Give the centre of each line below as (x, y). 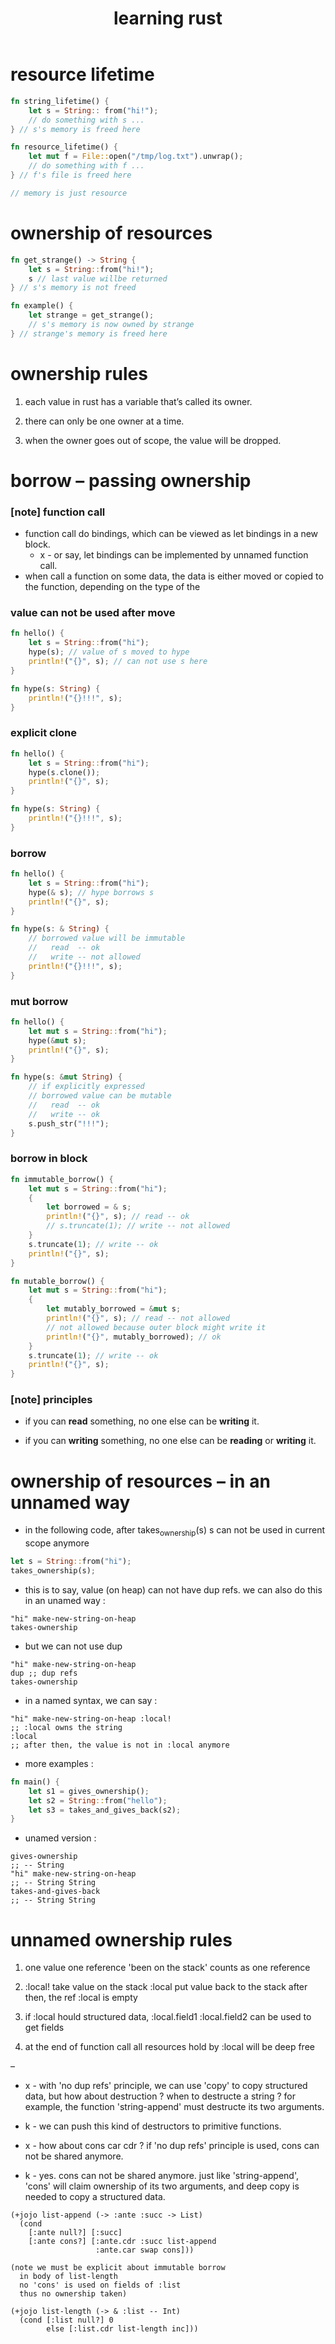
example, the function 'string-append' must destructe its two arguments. (174, 2107)
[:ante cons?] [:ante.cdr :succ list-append (122, 2242)
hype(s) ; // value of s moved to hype (109, 652)
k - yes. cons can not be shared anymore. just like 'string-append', (162, 2176)
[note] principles (51, 1400)
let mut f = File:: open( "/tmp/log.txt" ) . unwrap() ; (136, 157)
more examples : (59, 1763)
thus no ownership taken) (73, 2294)
